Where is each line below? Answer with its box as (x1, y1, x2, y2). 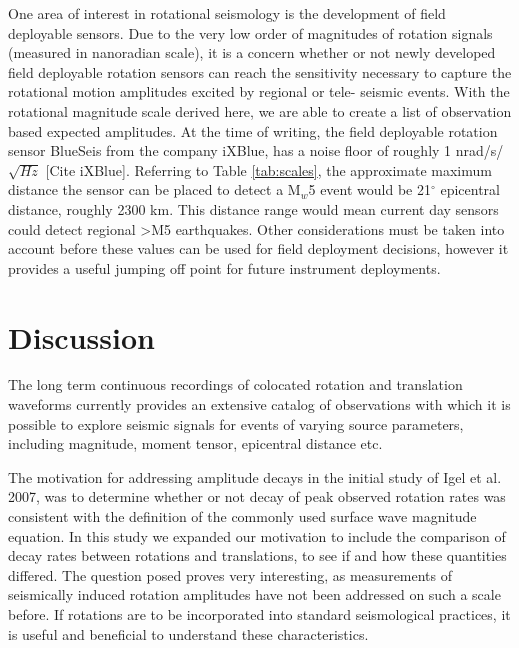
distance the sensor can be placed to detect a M (8, 179, 301, 200)
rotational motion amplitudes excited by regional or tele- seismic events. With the (8, 81, 510, 102)
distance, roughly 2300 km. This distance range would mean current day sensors (8, 198, 499, 219)
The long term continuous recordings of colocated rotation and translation (8, 374, 463, 395)
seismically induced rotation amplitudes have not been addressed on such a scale (8, 584, 501, 605)
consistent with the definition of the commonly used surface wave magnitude (8, 506, 477, 526)
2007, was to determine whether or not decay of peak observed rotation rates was (8, 486, 506, 507)
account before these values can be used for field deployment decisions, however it (8, 238, 509, 259)
